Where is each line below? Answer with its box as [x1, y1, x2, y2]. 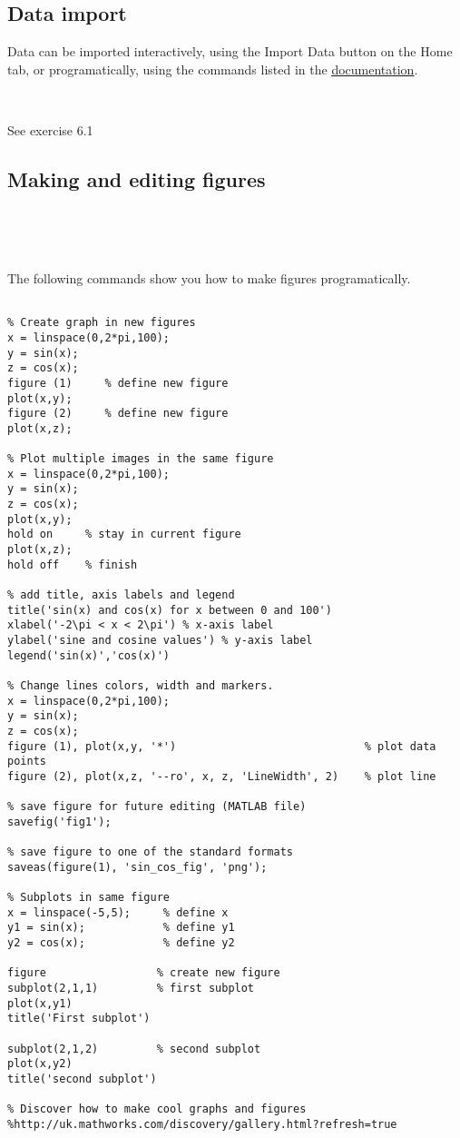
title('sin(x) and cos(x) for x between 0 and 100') [7, 603, 332, 617]
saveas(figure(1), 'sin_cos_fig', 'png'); [7, 860, 268, 874]
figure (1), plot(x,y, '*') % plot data [7, 739, 436, 753]
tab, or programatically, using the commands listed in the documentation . [7, 59, 418, 78]
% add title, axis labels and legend [7, 589, 235, 602]
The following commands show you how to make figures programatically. [7, 268, 411, 287]
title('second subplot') [7, 1073, 157, 1086]
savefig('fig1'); [7, 815, 112, 828]
